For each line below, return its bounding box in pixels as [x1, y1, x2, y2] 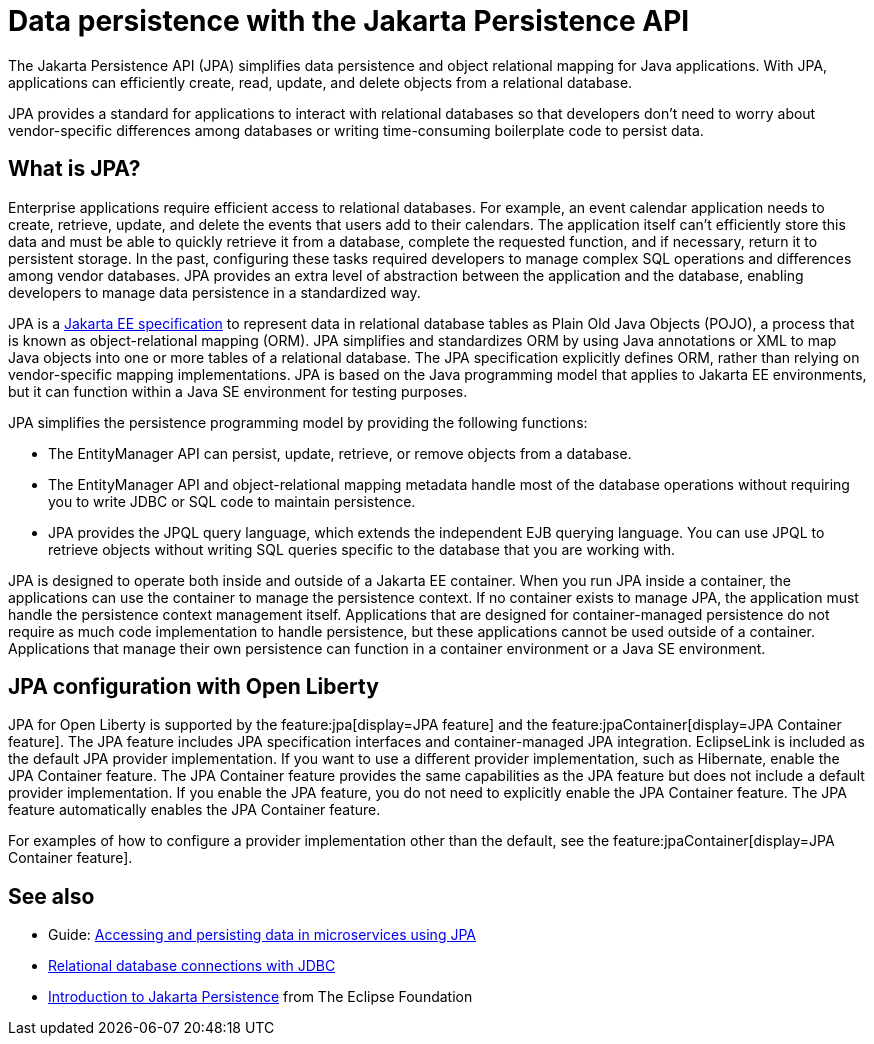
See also [8, 883, 95, 909]
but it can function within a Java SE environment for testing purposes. [8, 382, 468, 400]
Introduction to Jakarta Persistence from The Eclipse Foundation [48, 988, 473, 1006]
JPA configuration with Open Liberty [8, 674, 379, 700]
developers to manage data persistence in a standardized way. [8, 283, 421, 301]
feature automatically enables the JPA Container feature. [8, 801, 381, 819]
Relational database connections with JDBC [48, 957, 336, 975]
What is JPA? [8, 156, 141, 182]
